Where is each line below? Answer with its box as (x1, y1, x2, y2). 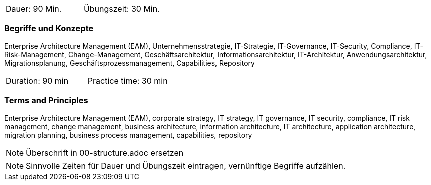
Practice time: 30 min (87, 75, 168, 86)
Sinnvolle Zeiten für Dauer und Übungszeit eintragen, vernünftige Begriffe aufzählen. (26, 160, 346, 171)
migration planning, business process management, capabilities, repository (4, 130, 252, 139)
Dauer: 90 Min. (6, 4, 62, 14)
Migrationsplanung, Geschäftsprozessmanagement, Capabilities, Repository (4, 58, 255, 67)
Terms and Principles (4, 95, 88, 106)
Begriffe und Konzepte (4, 23, 94, 34)
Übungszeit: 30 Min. (83, 4, 160, 14)
